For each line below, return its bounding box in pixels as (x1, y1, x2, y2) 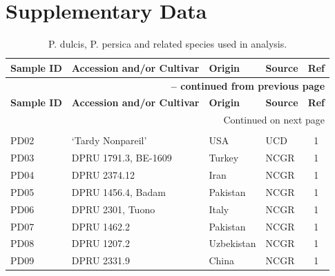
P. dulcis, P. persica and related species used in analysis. (48, 37, 287, 51)
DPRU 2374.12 (71, 168, 135, 182)
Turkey (209, 150, 239, 165)
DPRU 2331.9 (71, 253, 130, 268)
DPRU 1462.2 (71, 219, 130, 233)
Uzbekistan (209, 236, 256, 250)
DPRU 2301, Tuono (71, 201, 155, 216)
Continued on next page (223, 112, 325, 127)
